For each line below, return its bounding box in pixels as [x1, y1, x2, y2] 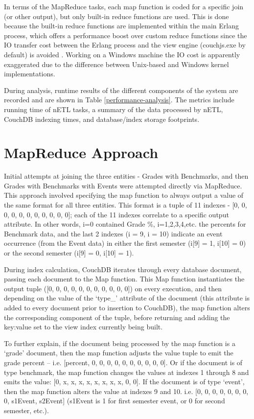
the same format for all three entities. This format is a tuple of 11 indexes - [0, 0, [4, 200, 247, 210]
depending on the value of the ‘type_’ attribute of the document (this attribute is [4, 293, 250, 303]
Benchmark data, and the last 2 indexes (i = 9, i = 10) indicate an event [4, 228, 223, 238]
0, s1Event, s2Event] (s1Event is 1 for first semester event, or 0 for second [4, 396, 225, 406]
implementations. [4, 69, 55, 79]
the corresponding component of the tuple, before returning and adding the [4, 312, 230, 322]
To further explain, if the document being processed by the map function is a [4, 338, 235, 348]
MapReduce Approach [4, 142, 159, 163]
